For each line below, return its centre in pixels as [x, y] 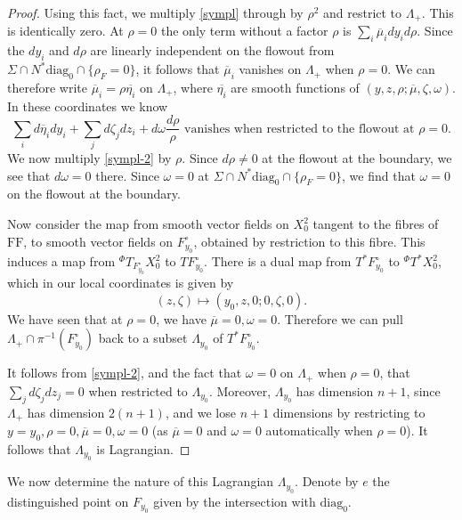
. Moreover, [240, 390]
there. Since [127, 175]
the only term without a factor [245, 31]
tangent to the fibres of [376, 224]
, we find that [379, 175]
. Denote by [327, 481]
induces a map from [61, 261]
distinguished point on [68, 501]
